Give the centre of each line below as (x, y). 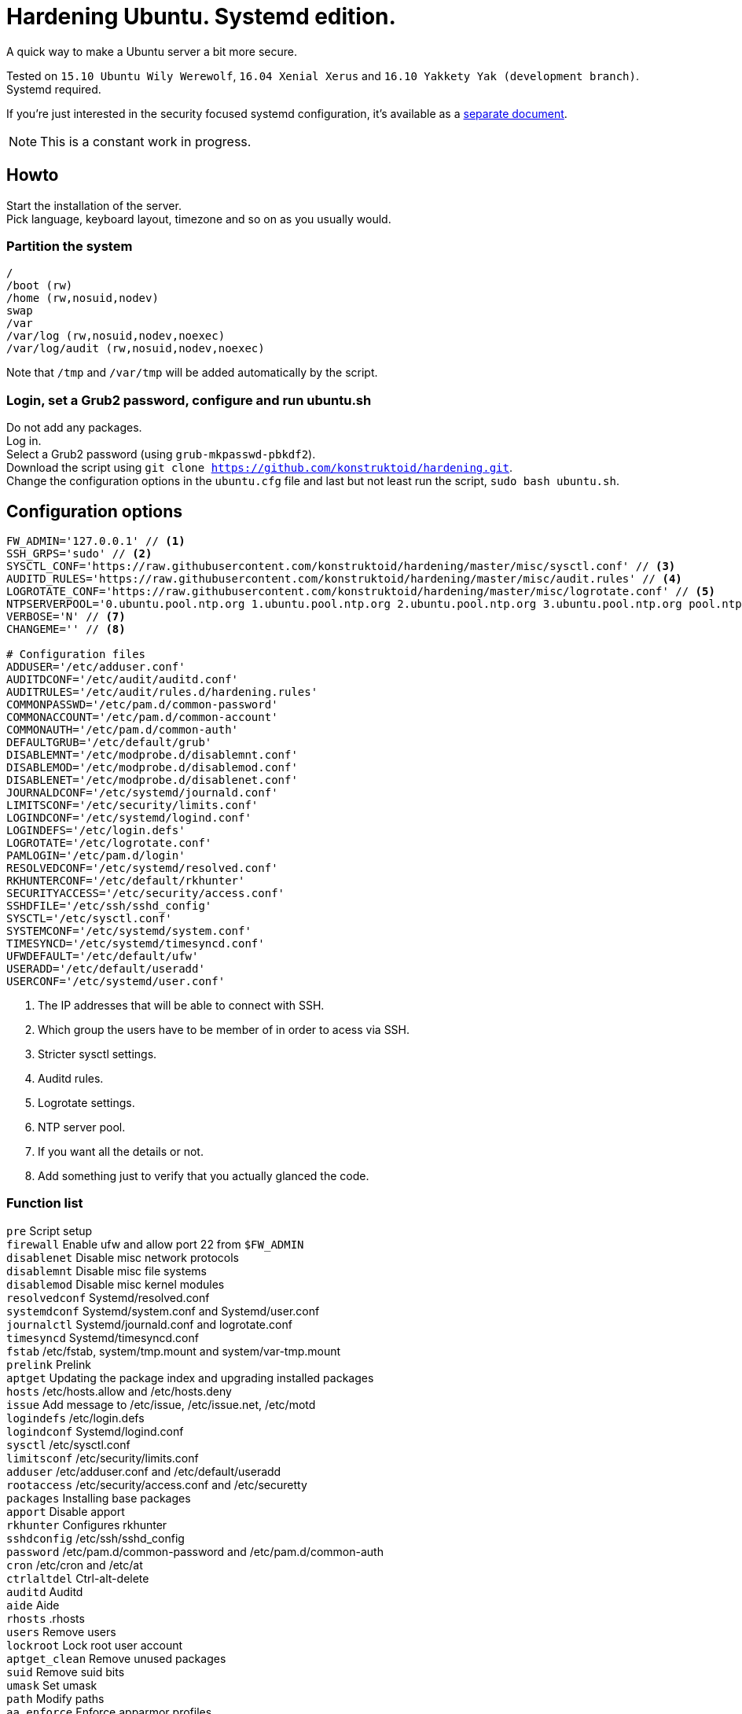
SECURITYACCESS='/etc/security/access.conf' (146, 893)
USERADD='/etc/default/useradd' (106, 968)
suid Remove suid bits (66, 1672)
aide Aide (33, 1605)
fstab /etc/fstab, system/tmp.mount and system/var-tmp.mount (174, 1351)
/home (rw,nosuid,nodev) (83, 298)
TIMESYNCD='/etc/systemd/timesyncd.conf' (136, 943)
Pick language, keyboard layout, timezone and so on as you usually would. (199, 219)
